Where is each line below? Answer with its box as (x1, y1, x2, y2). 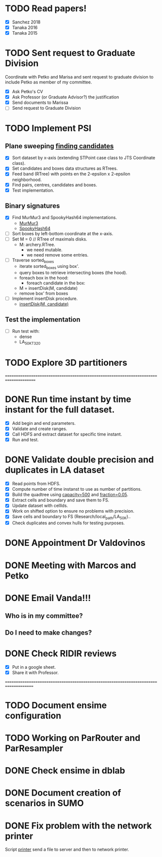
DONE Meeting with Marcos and (5, 559, 136, 571)
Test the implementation (5, 315, 81, 323)
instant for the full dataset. (5, 404, 115, 415)
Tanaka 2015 (12, 30, 38, 36)
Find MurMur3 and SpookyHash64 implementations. (12, 215, 117, 220)
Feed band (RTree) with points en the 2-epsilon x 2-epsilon (12, 171, 130, 177)
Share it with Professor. (12, 669, 59, 676)
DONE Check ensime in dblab (5, 765, 125, 776)
